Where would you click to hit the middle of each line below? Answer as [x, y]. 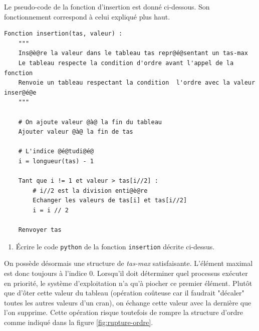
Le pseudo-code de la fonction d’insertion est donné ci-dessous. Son [107, 7]
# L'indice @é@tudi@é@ [56, 151]
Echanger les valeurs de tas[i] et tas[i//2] [110, 201]
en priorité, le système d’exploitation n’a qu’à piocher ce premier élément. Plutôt [128, 283]
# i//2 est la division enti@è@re [90, 191]
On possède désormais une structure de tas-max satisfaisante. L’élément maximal [128, 263]
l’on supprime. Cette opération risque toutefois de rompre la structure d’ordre [124, 312]
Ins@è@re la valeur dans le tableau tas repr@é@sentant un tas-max [133, 53]
